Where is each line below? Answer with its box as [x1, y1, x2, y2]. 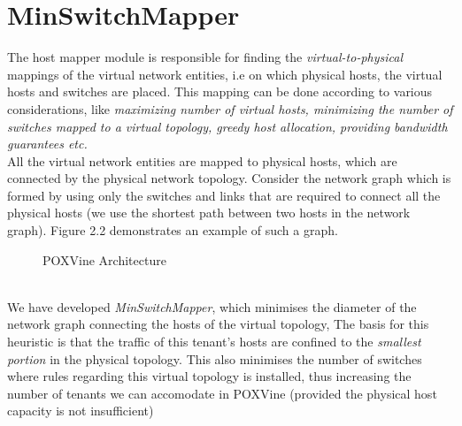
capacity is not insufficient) [7, 401, 154, 420]
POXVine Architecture [42, 250, 166, 269]
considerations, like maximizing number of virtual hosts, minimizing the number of [7, 99, 453, 118]
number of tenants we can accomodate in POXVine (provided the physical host [7, 384, 437, 402]
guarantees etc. [7, 134, 88, 153]
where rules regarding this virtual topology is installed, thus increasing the [7, 367, 412, 385]
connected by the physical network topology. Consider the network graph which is [7, 169, 451, 187]
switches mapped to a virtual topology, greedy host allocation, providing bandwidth [7, 117, 448, 135]
